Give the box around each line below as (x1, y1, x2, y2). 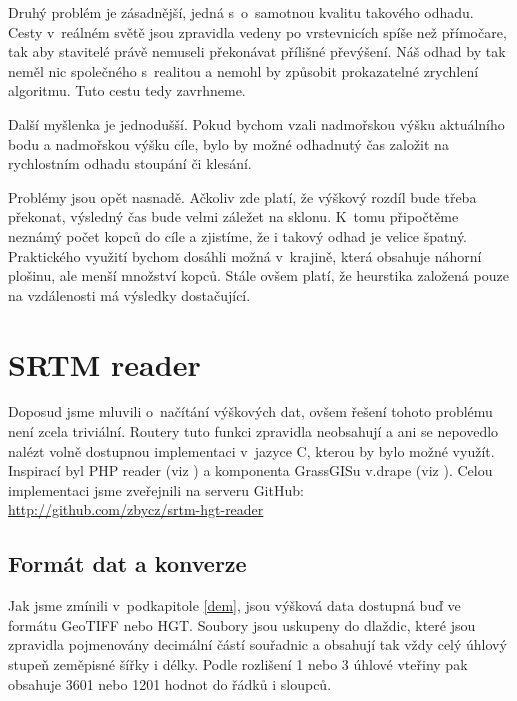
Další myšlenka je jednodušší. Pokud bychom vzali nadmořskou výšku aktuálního (8, 113, 505, 134)
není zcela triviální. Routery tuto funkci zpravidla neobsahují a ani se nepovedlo (8, 421, 499, 442)
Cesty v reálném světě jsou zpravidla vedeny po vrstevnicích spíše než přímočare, (8, 21, 507, 42)
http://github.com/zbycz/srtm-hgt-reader (8, 499, 264, 520)
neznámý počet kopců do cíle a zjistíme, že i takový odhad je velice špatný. (8, 225, 468, 246)
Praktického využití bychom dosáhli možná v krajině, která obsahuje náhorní (8, 245, 482, 266)
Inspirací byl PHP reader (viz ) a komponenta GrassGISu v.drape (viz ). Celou (8, 460, 493, 481)
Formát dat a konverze (8, 548, 247, 579)
